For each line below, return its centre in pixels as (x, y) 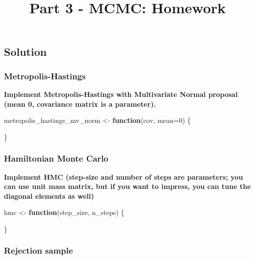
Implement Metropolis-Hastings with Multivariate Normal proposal (121, 94)
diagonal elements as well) (49, 196)
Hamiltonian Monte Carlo (56, 158)
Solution (25, 52)
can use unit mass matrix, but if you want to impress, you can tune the (127, 186)
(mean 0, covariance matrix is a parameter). (80, 104)
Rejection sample (38, 250)
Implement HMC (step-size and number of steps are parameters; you (124, 177)
